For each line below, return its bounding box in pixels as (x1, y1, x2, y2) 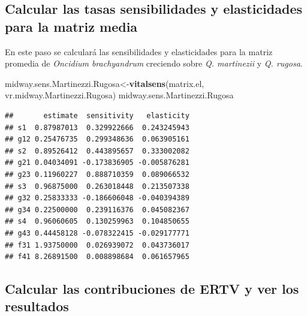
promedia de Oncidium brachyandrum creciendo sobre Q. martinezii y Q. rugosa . (5, 57, 303, 70)
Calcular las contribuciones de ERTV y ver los (5, 279, 299, 298)
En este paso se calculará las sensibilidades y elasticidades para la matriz (5, 45, 273, 58)
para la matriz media (5, 17, 138, 35)
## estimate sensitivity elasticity (5, 111, 189, 120)
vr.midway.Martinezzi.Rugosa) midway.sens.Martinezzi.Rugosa (5, 89, 234, 101)
